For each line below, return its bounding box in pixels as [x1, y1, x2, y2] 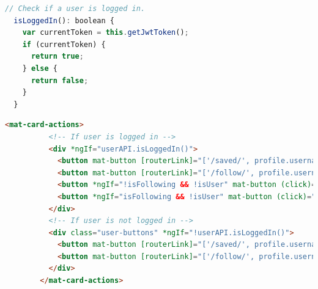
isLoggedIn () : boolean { [13, 16, 115, 25]
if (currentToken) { [22, 40, 106, 49]
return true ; [31, 52, 84, 61]
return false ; [31, 76, 89, 85]
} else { [22, 64, 57, 73]
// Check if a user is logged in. [5, 4, 146, 13]
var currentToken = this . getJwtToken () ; [22, 28, 189, 37]
